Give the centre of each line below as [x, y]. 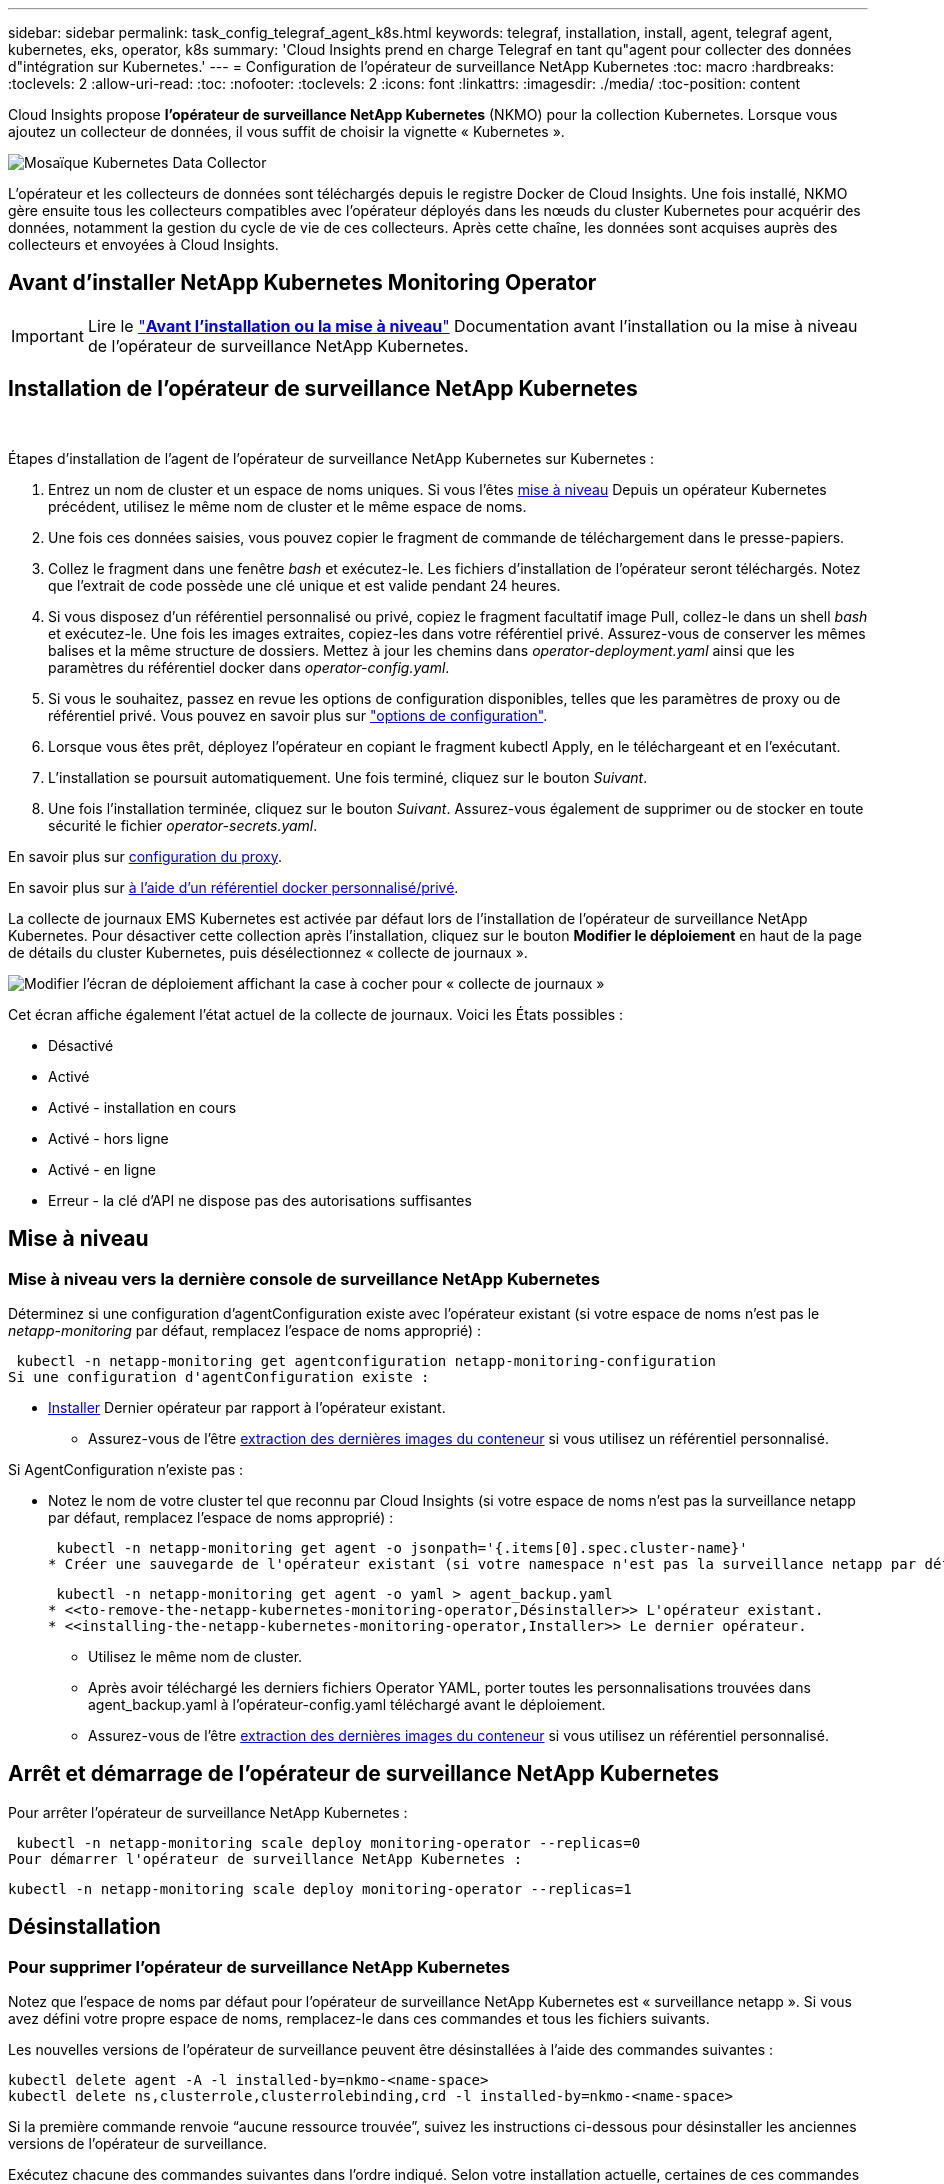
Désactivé [81, 1045]
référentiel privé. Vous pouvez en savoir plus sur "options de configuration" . [298, 715]
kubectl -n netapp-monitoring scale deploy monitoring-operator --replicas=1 [320, 1888]
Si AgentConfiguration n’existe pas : [126, 1469]
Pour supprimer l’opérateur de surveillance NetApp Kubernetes [259, 1966]
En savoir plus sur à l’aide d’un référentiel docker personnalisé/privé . [233, 887]
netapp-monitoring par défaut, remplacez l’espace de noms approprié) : [245, 1330]
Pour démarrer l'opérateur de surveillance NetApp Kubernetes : [265, 1858]
